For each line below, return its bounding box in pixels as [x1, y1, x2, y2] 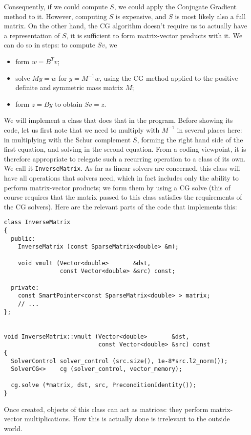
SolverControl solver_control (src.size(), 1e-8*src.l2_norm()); [11, 357, 228, 365]
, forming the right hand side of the [137, 134, 243, 144]
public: [11, 235, 36, 242]
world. [4, 423, 22, 433]
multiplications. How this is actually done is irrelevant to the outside [24, 413, 230, 424]
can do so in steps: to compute [4, 40, 95, 50]
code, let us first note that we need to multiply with [4, 124, 160, 135]
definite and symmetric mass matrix [15, 82, 124, 92]
